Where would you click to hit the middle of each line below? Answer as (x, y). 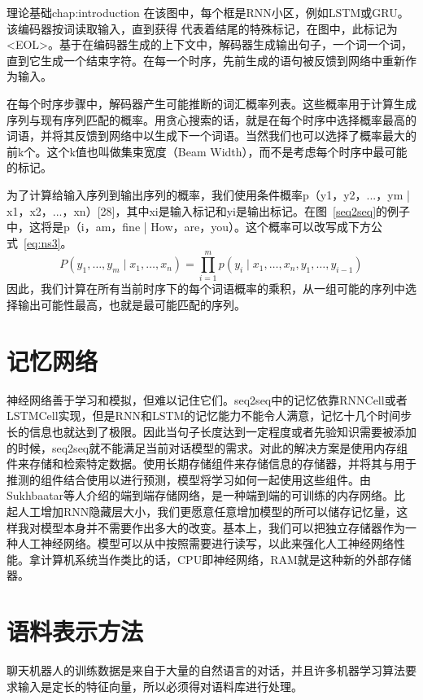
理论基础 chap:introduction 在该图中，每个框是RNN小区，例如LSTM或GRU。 (208, 12)
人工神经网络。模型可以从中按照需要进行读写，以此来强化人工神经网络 (205, 543)
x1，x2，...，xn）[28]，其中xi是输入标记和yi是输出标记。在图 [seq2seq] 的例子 (209, 210)
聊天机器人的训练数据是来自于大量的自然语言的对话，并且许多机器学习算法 (206, 670)
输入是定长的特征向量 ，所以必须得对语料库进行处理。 (160, 686)
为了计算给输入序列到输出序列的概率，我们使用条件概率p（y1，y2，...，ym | (208, 194)
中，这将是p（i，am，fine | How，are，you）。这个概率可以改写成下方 (189, 227)
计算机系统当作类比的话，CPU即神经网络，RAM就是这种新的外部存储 (226, 559)
